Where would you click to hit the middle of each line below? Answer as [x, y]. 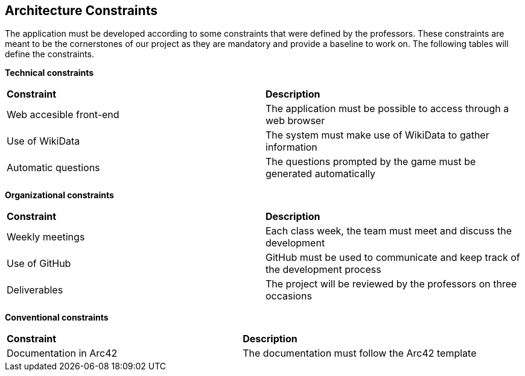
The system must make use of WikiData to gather [377, 135]
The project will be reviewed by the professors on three [391, 284]
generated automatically [320, 174]
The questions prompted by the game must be [371, 162]
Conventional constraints [57, 318]
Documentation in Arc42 [62, 353]
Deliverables [35, 290]
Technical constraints [49, 73]
